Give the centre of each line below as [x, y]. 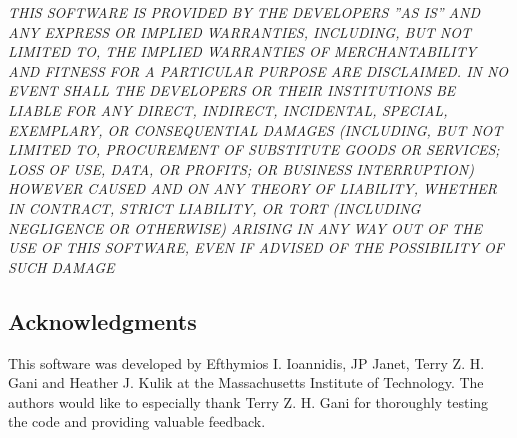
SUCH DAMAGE [61, 266]
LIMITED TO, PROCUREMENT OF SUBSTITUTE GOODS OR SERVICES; [254, 149]
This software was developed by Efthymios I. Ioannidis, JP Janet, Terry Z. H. [246, 362]
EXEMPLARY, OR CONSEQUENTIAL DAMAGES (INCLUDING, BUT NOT [255, 129]
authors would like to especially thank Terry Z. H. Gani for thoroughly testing [248, 401]
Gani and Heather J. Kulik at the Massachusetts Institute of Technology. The [246, 382]
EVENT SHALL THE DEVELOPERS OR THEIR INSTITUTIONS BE [232, 90]
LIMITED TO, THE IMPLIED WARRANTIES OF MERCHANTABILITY [242, 51]
